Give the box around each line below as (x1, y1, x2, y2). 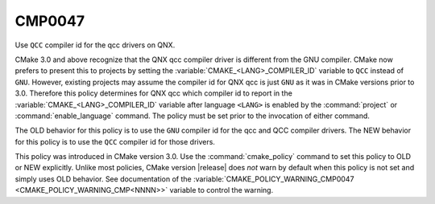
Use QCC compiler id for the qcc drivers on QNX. (14, 40, 176, 50)
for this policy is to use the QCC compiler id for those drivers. (14, 137, 215, 146)
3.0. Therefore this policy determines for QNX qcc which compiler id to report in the (14, 88, 293, 98)
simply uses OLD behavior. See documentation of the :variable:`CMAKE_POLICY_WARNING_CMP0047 (14, 173, 354, 184)
